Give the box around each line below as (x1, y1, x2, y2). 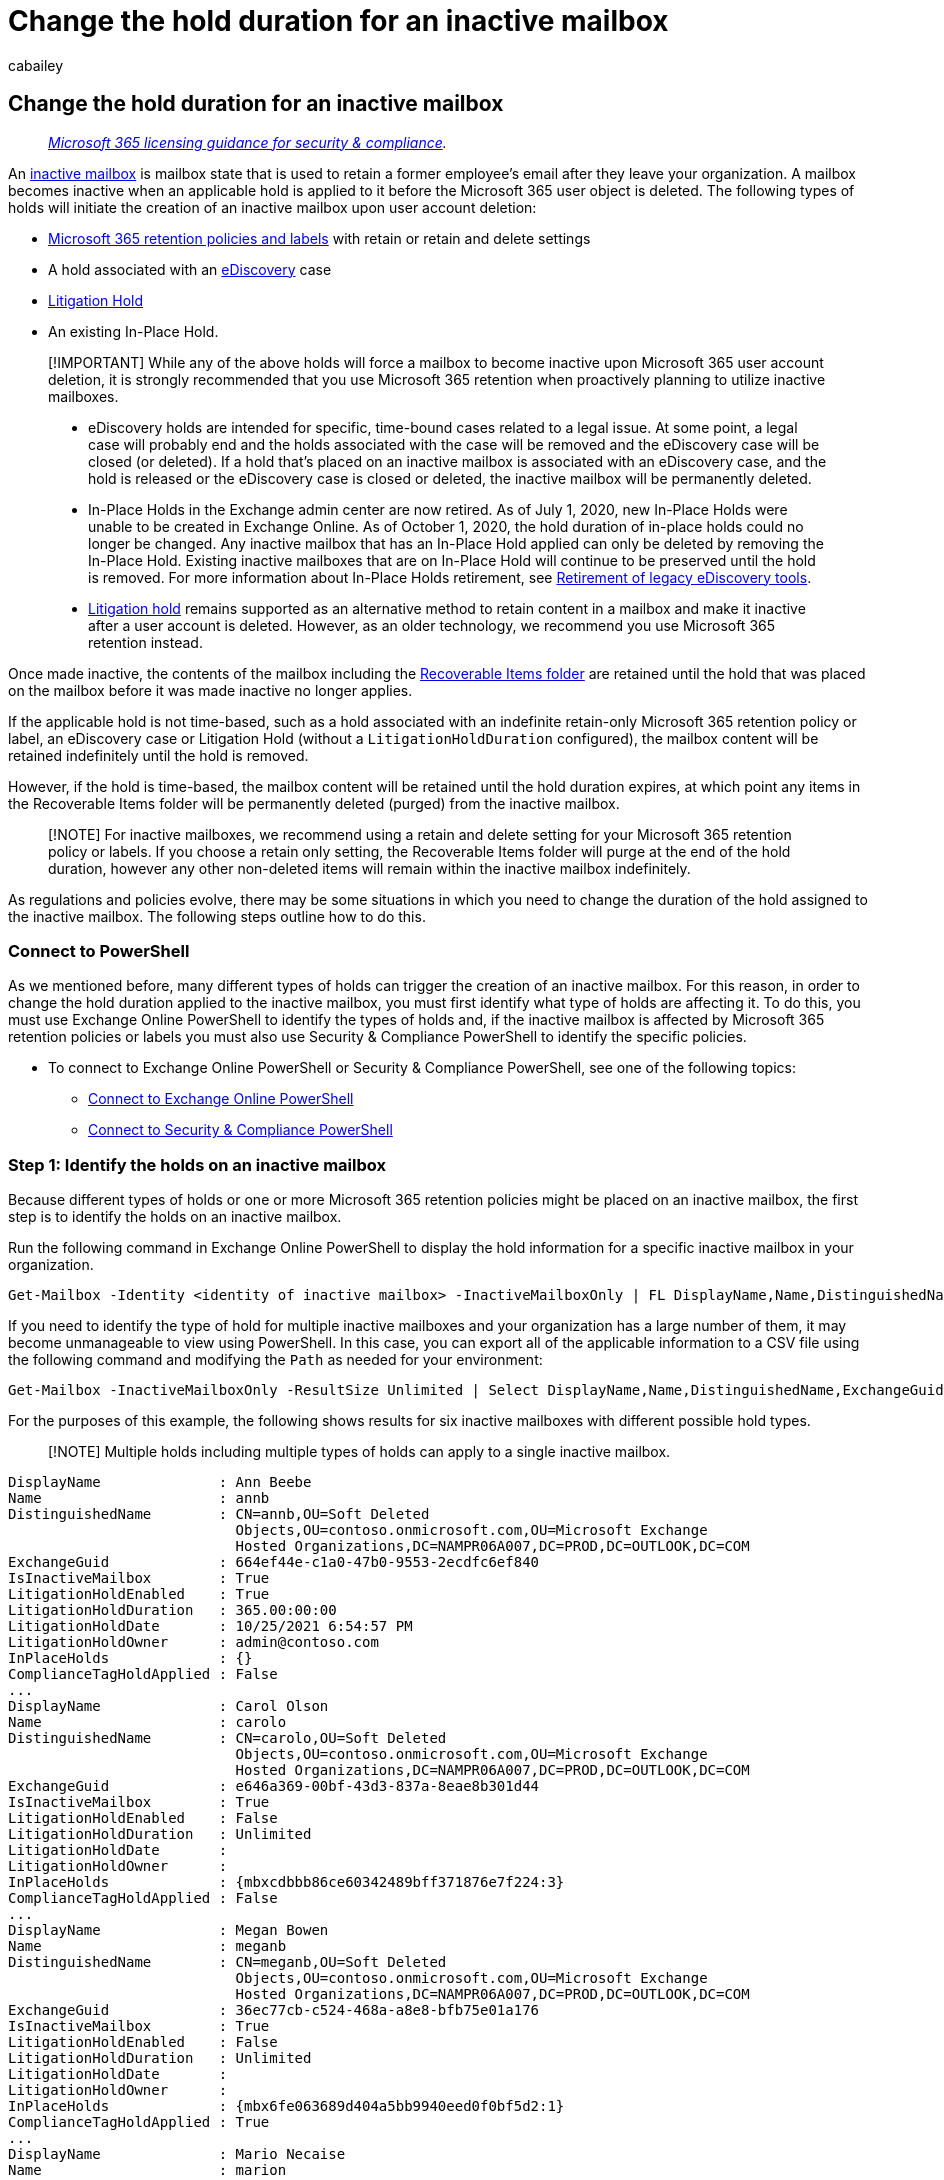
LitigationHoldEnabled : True (8, 1586, 270, 1603)
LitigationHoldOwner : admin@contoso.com (8, 1634, 379, 1651)
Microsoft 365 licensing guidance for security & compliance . (48, 133, 447, 151)
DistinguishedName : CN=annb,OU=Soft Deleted (8, 1506, 430, 1523)
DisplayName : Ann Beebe (8, 1474, 312, 1491)
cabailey (8, 56, 64, 74)
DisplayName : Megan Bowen (8, 1922, 329, 1939)
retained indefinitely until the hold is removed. (8, 746, 309, 764)
